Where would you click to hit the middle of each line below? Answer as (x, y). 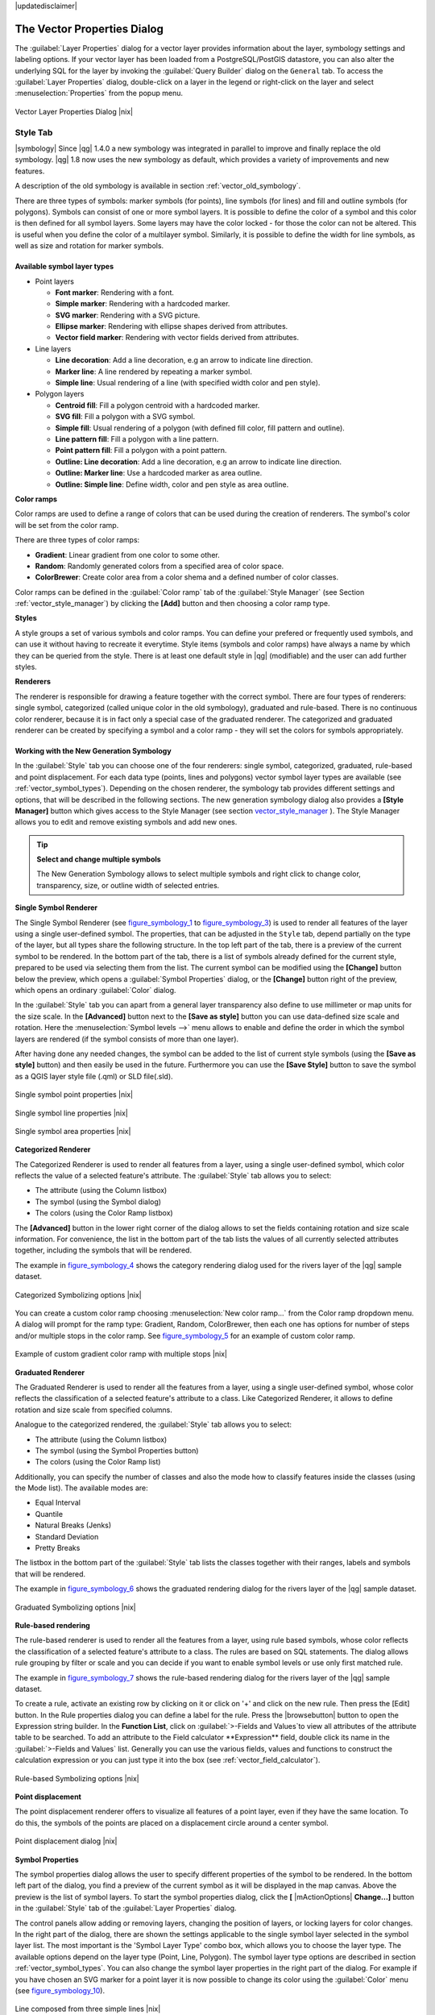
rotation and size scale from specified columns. (94, 1410)
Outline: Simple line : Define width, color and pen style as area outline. (172, 484)
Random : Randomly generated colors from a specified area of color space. (159, 566)
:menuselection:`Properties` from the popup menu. (99, 93)
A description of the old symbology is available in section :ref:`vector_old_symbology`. (158, 186)
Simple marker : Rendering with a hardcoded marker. (143, 304)
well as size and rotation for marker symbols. (89, 246)
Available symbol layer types (64, 267)
